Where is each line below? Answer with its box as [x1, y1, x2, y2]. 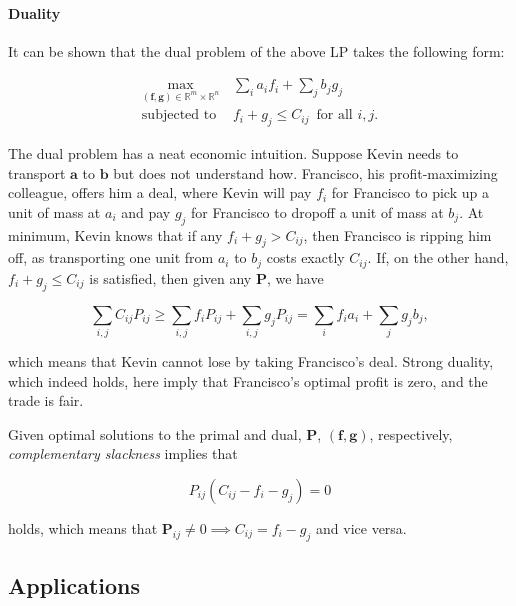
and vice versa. [316, 518, 407, 539]
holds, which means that [8, 518, 158, 539]
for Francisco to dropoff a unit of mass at [191, 201, 444, 222]
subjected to [141, 108, 217, 123]
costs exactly [266, 247, 345, 268]
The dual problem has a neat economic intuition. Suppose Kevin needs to [8, 143, 459, 164]
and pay [121, 201, 171, 222]
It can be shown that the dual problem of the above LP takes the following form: [8, 40, 505, 61]
